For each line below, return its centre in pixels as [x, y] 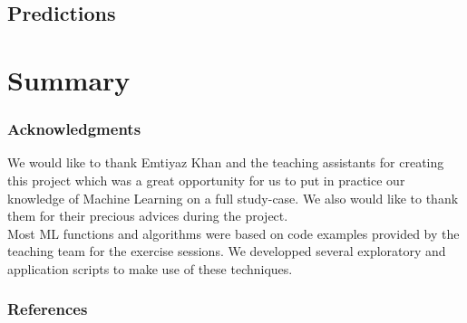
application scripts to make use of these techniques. [150, 268]
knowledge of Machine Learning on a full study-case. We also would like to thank [233, 198]
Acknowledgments [74, 129]
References [48, 309]
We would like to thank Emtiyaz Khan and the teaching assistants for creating [226, 162]
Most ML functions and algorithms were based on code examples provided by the [233, 233]
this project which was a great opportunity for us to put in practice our [206, 180]
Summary [69, 79]
